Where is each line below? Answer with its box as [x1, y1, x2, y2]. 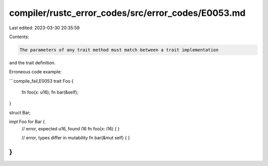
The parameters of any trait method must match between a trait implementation [19, 47, 219, 53]
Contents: [9, 34, 29, 40]
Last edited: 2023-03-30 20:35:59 [9, 25, 80, 31]
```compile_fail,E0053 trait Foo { [9, 78, 74, 84]
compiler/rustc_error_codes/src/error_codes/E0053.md [9, 7, 246, 18]
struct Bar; [9, 110, 31, 115]
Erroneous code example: [9, 69, 62, 75]
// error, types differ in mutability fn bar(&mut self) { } [21, 135, 130, 141]
